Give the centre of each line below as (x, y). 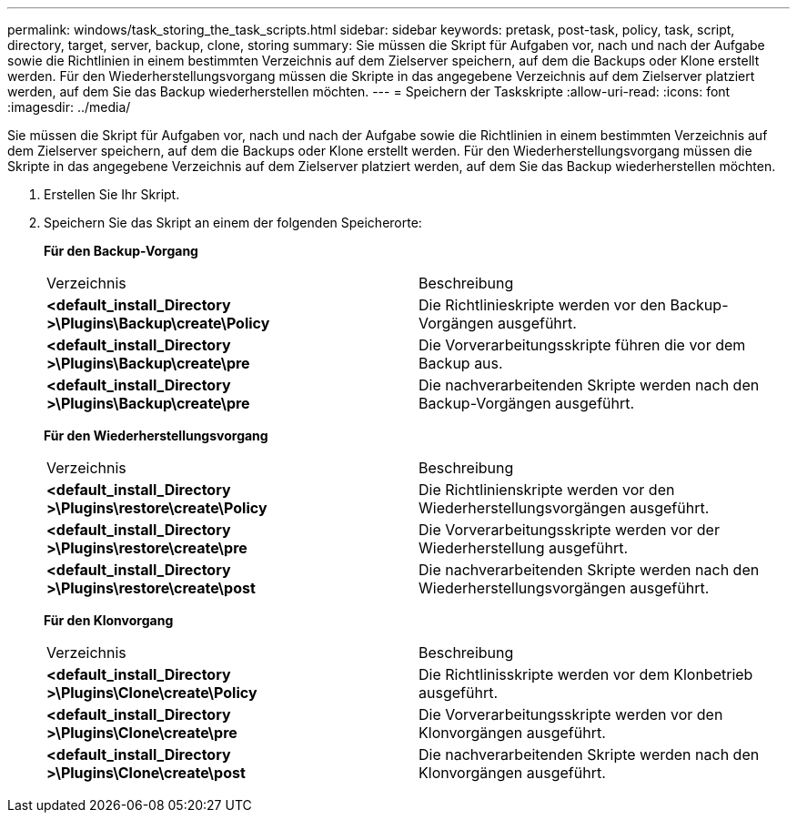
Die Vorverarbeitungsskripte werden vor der (569, 530)
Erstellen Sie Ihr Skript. (112, 194)
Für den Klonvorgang (109, 620)
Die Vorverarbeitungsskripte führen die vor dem (582, 345)
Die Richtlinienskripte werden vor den (547, 490)
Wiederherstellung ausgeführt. (523, 548)
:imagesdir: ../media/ (69, 107)
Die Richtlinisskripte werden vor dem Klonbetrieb (586, 674)
